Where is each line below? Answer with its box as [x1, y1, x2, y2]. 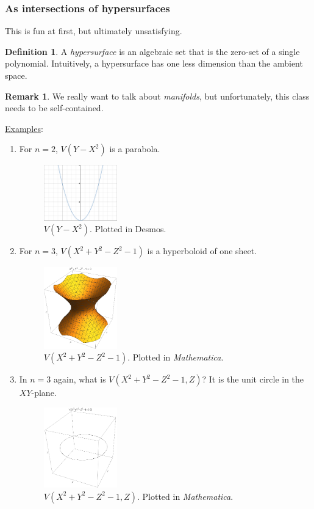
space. [5, 69, 27, 81]
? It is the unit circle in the [202, 373, 304, 386]
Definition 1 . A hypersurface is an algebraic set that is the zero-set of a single [5, 45, 300, 57]
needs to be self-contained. [5, 101, 104, 114]
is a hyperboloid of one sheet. [147, 244, 257, 257]
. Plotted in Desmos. [89, 222, 166, 235]
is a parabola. [109, 142, 160, 155]
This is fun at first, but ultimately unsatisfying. [5, 24, 182, 37]
